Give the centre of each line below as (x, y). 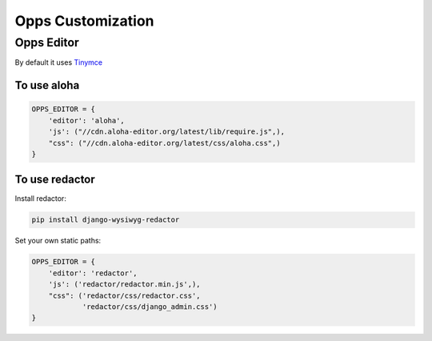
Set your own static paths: (58, 241)
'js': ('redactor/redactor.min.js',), (124, 285)
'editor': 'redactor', (93, 273)
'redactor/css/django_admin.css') (150, 307)
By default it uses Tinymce (59, 62)
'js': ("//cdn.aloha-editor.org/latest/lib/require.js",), (167, 132)
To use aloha (47, 85)
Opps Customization (85, 21)
